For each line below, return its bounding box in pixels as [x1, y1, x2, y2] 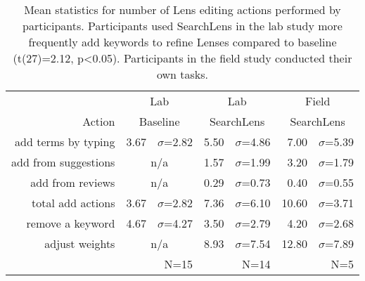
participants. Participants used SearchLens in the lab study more [23, 18, 342, 34]
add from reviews [30, 174, 115, 190]
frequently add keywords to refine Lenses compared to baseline [28, 34, 337, 50]
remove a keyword [26, 215, 115, 231]
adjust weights [44, 235, 115, 251]
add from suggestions [11, 154, 115, 170]
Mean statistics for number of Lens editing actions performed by [24, 1, 341, 18]
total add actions [32, 195, 115, 211]
